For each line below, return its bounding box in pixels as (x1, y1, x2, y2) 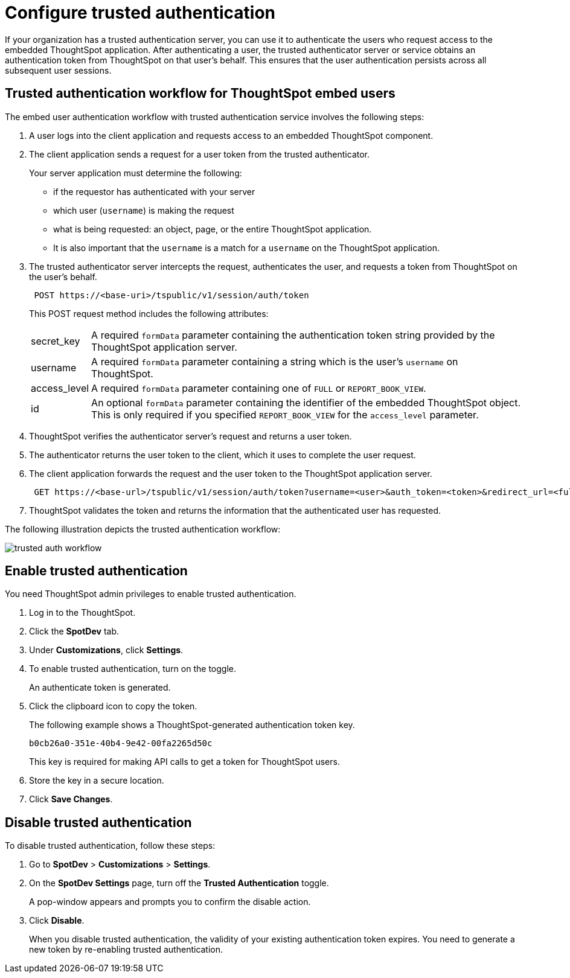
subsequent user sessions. (5, 65, 112, 75)
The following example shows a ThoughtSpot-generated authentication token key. (29, 720, 355, 730)
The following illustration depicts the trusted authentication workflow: (5, 523, 281, 534)
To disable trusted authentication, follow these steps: (5, 840, 216, 851)
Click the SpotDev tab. (29, 626, 119, 637)
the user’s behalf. (29, 271, 97, 282)
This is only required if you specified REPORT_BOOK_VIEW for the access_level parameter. (91, 408, 479, 421)
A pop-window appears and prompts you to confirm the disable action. (29, 897, 311, 907)
